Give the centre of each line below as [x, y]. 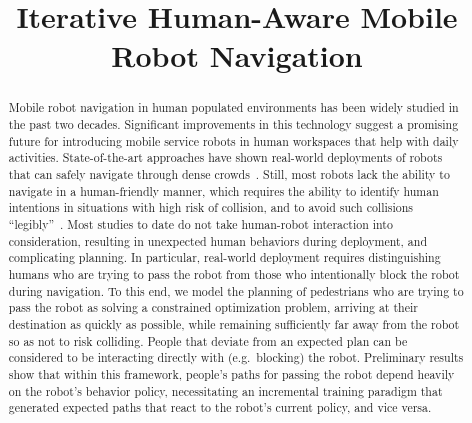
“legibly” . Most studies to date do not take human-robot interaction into [200, 223]
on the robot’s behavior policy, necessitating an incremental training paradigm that [225, 390]
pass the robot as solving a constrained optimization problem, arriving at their [213, 307]
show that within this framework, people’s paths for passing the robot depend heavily [231, 373]
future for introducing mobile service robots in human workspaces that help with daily [233, 140]
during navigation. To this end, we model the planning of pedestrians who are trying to [236, 290]
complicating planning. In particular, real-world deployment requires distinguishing [224, 257]
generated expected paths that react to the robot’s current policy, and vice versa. [220, 407]
